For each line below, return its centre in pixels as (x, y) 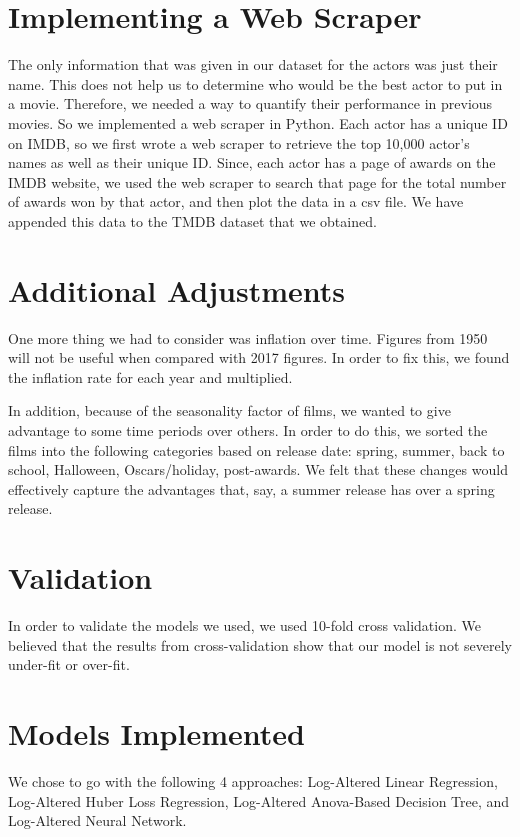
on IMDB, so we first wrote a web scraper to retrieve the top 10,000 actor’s (239, 142)
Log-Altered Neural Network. (97, 820)
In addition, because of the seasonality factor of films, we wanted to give (229, 410)
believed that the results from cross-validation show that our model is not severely (260, 644)
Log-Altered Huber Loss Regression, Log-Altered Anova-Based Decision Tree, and (259, 800)
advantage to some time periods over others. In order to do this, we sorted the (248, 429)
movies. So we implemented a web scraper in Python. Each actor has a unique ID (258, 122)
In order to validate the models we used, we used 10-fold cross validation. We (244, 625)
